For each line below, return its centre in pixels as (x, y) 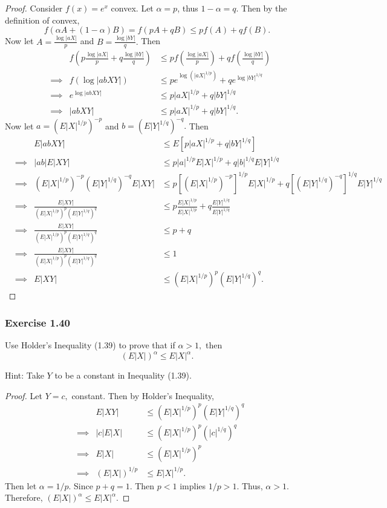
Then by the (264, 8)
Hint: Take (24, 375)
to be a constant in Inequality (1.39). (123, 375)
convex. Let (132, 8)
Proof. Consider (34, 8)
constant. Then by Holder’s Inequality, (143, 395)
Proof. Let (24, 395)
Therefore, (24, 497)
